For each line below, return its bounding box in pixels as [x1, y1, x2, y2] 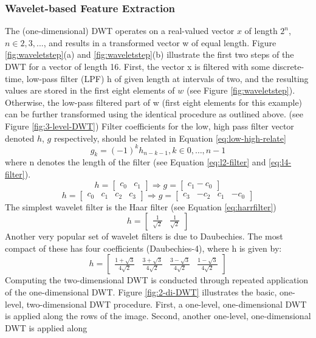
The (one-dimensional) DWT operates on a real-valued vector [5, 24, 235, 37]
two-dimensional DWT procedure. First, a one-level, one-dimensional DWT [26, 297, 307, 310]
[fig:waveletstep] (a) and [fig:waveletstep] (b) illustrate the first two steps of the [5, 48, 294, 61]
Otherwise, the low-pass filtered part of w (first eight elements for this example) [5, 95, 303, 108]
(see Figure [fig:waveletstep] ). [186, 84, 295, 97]
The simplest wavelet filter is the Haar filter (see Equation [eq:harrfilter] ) [5, 200, 276, 213]
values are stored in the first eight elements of [5, 84, 175, 97]
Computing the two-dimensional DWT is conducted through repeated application [5, 274, 309, 286]
